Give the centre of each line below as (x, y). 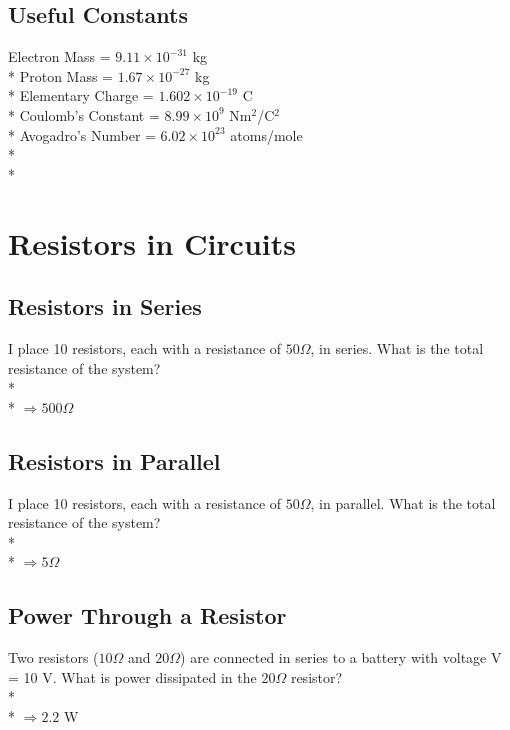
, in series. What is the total (397, 347)
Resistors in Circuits (152, 242)
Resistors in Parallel (114, 460)
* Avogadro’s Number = (82, 134)
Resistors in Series (105, 306)
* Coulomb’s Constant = (84, 114)
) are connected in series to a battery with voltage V (341, 657)
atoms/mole (266, 134)
